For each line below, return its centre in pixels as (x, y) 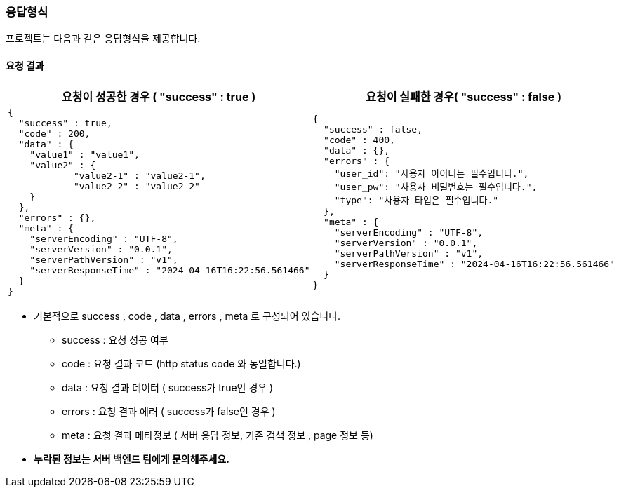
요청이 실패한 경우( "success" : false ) (464, 96)
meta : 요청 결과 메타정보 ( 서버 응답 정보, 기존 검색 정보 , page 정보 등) (218, 435)
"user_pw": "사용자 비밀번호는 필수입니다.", (436, 187)
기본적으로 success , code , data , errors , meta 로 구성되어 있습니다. (187, 316)
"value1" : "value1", (85, 154)
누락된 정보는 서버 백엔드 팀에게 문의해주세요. (132, 459)
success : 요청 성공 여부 (115, 339)
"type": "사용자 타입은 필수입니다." (417, 200)
